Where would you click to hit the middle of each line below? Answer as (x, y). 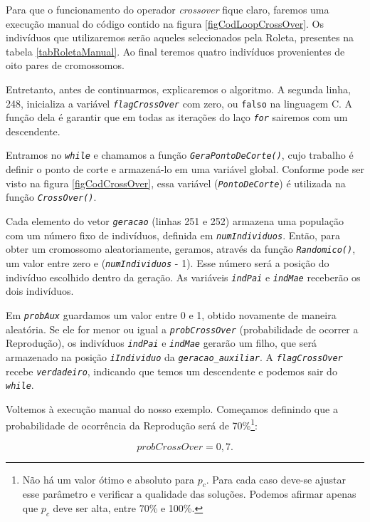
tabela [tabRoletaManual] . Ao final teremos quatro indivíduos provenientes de (175, 51)
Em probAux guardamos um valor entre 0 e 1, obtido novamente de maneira (171, 314)
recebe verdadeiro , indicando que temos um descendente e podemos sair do (171, 371)
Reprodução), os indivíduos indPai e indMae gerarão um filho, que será (161, 343)
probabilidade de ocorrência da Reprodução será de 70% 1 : (132, 424)
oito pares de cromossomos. (65, 65)
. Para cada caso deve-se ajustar (276, 479)
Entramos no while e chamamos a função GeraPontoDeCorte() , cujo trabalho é (180, 155)
